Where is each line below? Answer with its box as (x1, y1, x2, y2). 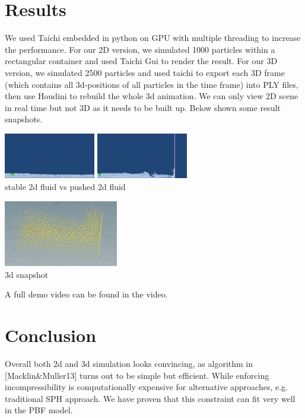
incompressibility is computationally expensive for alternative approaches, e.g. (5, 381, 288, 393)
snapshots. (5, 113, 43, 125)
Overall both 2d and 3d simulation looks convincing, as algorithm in (5, 357, 253, 370)
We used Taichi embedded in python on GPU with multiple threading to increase (5, 31, 301, 44)
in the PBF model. (5, 404, 73, 416)
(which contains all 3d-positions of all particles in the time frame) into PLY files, (5, 78, 298, 90)
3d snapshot (5, 268, 49, 280)
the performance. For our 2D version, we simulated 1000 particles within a (5, 43, 275, 55)
